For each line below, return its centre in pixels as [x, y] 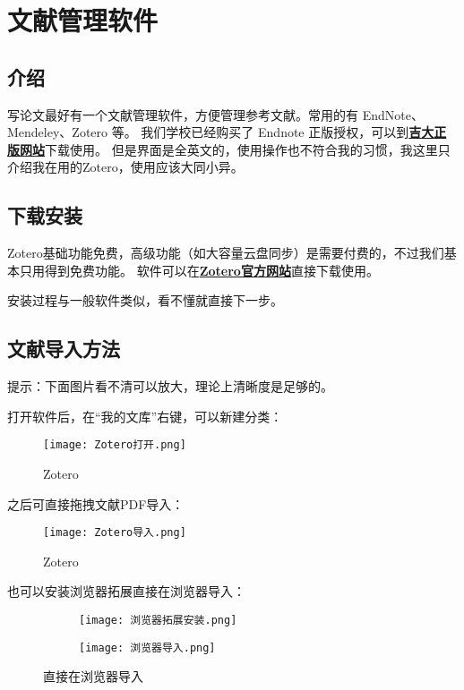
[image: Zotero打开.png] [115, 445]
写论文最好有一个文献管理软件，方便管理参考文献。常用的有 [183, 114]
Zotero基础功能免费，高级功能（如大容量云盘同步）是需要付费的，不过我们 [226, 253]
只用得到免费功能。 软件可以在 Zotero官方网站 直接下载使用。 [199, 270]
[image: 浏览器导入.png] [147, 647]
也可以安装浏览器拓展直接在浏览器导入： [126, 591]
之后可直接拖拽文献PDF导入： [96, 503]
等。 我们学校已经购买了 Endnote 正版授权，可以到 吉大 [273, 132]
